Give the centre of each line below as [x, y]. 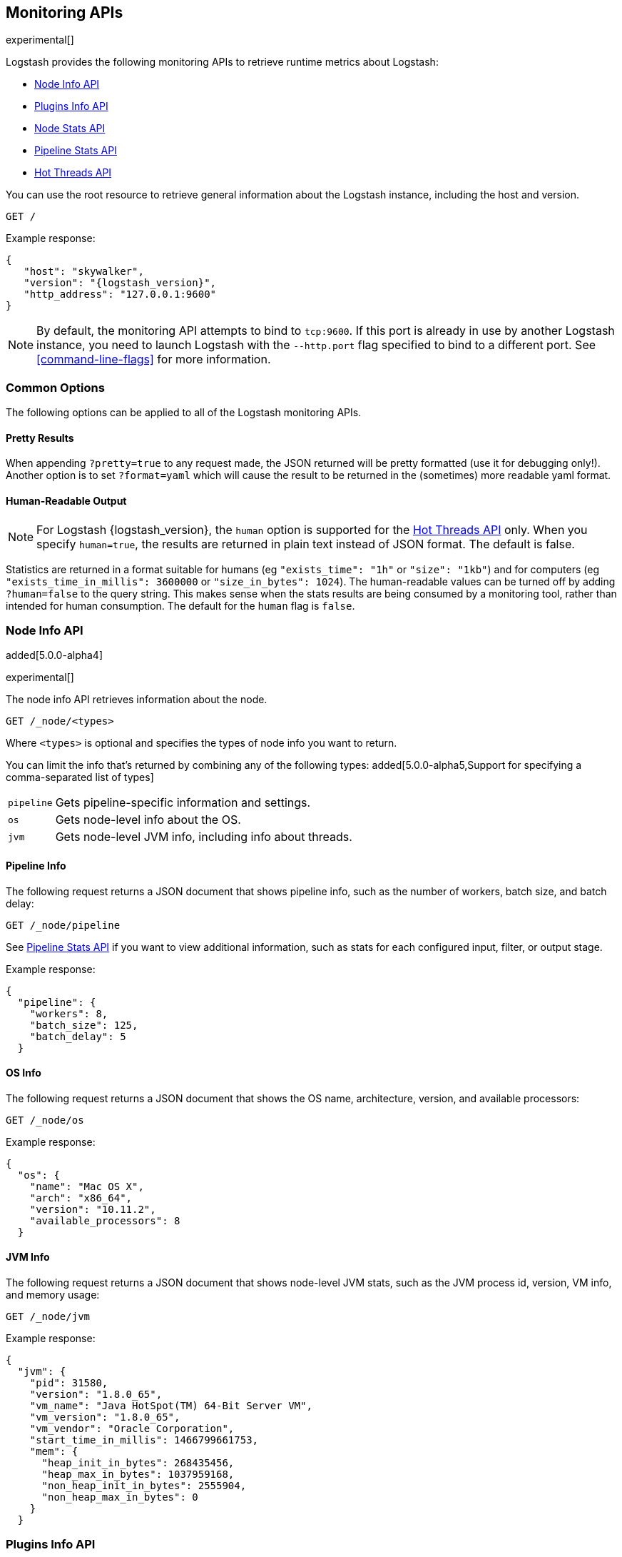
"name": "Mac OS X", [87, 1186]
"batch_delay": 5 [78, 1036]
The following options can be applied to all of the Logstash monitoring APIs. [184, 413]
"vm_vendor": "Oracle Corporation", [132, 1429]
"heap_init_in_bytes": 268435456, [138, 1463]
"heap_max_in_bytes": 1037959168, [138, 1475]
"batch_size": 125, [84, 1025]
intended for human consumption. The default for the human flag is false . [180, 605]
